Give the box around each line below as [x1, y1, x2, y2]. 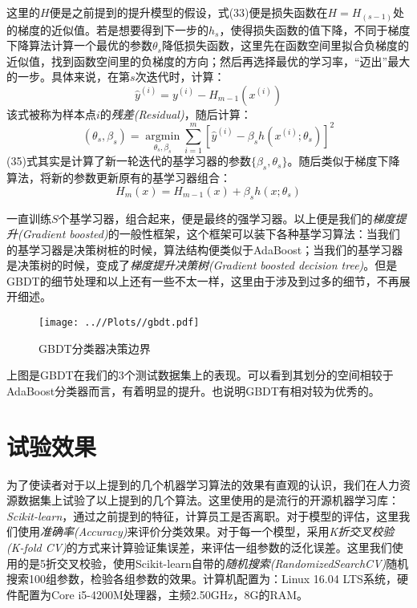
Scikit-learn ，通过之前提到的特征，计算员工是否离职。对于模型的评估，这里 [6, 507, 399, 524]
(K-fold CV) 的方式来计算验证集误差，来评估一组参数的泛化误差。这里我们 [6, 539, 392, 555]
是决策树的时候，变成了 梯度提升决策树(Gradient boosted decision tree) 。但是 [6, 257, 398, 274]
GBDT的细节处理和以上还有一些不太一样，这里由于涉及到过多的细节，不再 [6, 272, 399, 289]
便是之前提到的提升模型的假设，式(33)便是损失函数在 [49, 4, 328, 20]
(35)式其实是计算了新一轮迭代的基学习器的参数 [6, 152, 251, 169]
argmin [145, 130, 180, 142]
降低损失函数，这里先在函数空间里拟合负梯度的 [161, 37, 409, 54]
